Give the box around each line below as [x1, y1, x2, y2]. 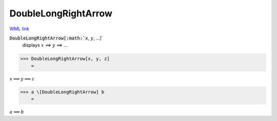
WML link [9, 26, 30, 32]
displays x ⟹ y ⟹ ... [22, 42, 68, 48]
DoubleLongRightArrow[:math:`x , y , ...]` [9, 35, 103, 41]
